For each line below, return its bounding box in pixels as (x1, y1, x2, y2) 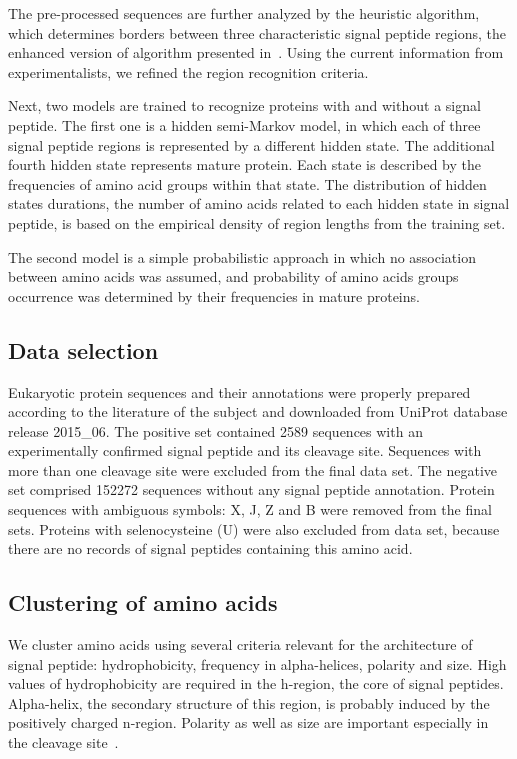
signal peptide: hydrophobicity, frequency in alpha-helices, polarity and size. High (8, 653, 507, 674)
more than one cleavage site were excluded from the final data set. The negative (8, 459, 498, 480)
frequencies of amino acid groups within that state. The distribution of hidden (8, 173, 487, 194)
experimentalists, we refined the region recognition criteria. (8, 61, 369, 82)
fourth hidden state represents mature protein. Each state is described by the (8, 154, 482, 175)
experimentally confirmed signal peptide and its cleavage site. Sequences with (8, 440, 482, 461)
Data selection (8, 334, 159, 365)
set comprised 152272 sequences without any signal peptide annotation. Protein (8, 479, 495, 500)
